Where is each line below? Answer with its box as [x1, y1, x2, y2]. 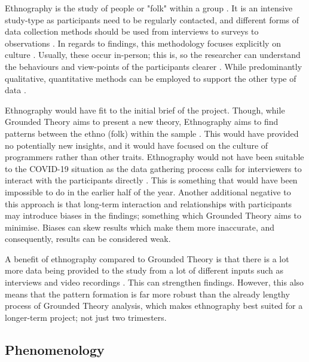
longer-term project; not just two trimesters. [5, 311, 167, 323]
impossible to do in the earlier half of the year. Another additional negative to [5, 185, 291, 198]
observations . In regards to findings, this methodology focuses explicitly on [5, 36, 281, 49]
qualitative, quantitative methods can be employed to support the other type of [5, 72, 296, 84]
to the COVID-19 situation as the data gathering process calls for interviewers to [5, 162, 302, 174]
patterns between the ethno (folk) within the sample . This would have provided [5, 127, 299, 139]
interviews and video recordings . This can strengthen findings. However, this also [5, 276, 304, 289]
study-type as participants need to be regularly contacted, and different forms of [5, 13, 299, 26]
